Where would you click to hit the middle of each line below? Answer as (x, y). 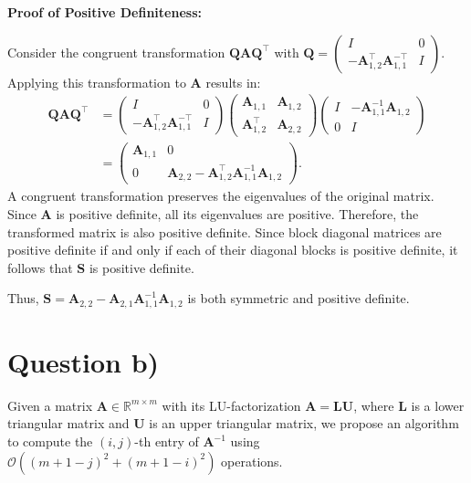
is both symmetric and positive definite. (298, 298)
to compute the (50, 441)
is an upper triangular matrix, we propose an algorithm (304, 423)
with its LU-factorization (231, 405)
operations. (252, 461)
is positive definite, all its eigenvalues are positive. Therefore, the (237, 213)
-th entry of (167, 441)
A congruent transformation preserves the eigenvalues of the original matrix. (221, 196)
